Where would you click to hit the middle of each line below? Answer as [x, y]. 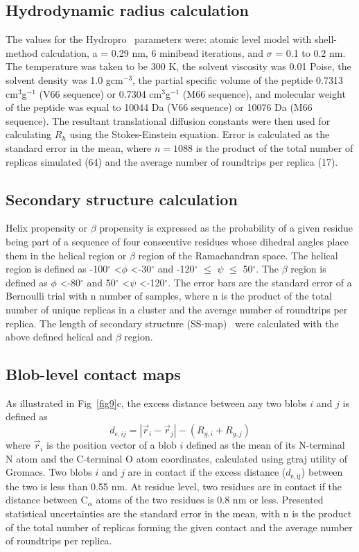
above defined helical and [59, 337]
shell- [326, 39]
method [22, 52]
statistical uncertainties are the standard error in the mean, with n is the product [179, 513]
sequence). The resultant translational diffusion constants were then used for [168, 120]
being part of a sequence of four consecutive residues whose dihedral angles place [177, 241]
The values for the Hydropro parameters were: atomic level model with [159, 39]
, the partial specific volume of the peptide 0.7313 [238, 79]
